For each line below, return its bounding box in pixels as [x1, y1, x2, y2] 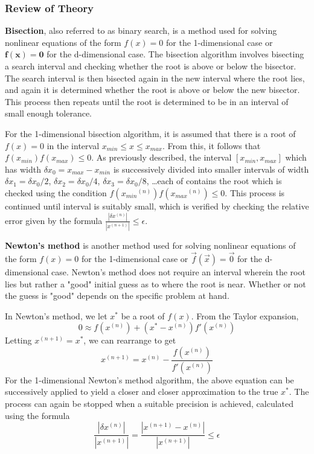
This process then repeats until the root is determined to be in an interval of [5, 95, 289, 107]
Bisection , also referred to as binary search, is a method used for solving [5, 24, 277, 37]
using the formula [5, 409, 70, 421]
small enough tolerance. [5, 107, 92, 120]
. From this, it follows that [162, 139, 261, 152]
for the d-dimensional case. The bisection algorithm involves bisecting [46, 48, 304, 60]
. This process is [225, 186, 285, 199]
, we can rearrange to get [83, 334, 176, 347]
